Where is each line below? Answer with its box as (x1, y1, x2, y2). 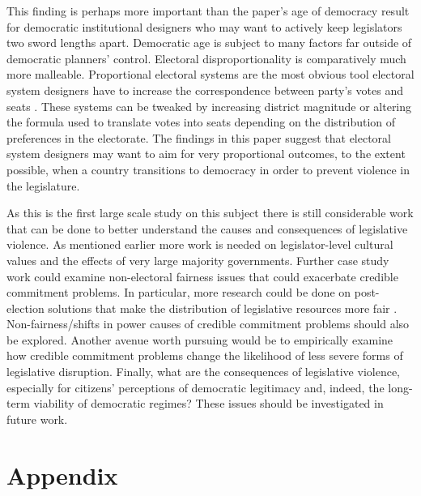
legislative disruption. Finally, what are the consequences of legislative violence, (6, 363, 400, 380)
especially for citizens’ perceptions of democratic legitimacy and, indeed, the (6, 378, 385, 396)
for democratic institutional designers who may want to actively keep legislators (6, 18, 402, 35)
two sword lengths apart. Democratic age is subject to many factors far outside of (6, 34, 412, 51)
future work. (6, 410, 68, 427)
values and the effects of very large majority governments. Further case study (6, 251, 389, 268)
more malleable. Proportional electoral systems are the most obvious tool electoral (6, 66, 415, 83)
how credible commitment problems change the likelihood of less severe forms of (6, 347, 403, 364)
